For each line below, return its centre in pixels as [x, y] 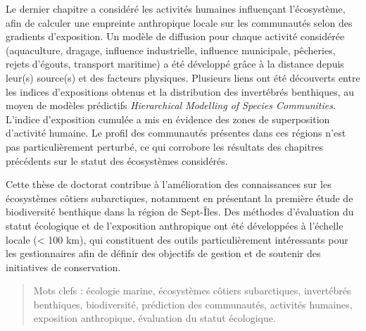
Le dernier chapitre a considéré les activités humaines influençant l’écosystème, [176, 8]
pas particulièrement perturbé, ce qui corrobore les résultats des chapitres [165, 146]
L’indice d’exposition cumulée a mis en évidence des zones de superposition [168, 119]
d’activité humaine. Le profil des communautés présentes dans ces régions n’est [176, 133]
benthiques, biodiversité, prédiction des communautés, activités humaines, [193, 304]
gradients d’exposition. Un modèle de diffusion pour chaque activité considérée [175, 36]
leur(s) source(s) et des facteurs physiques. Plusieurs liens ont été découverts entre [183, 77]
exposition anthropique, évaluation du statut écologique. [154, 318]
